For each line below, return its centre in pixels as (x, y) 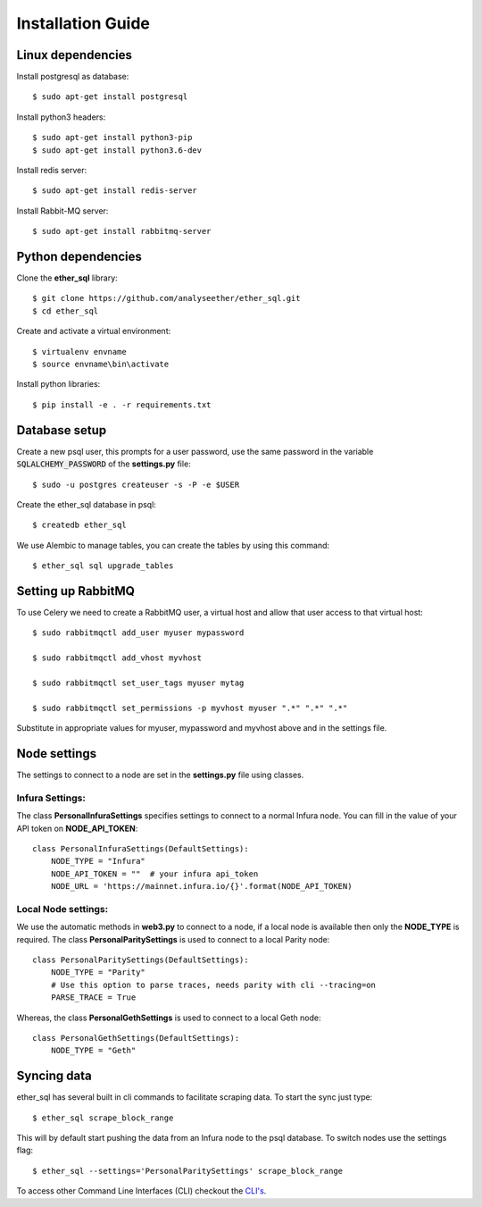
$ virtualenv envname (79, 352)
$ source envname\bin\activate (101, 365)
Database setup (62, 430)
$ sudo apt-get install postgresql (110, 97)
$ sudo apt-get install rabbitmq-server (122, 231)
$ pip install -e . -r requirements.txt (122, 405)
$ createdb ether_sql (79, 525)
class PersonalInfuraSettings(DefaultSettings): (141, 848)
